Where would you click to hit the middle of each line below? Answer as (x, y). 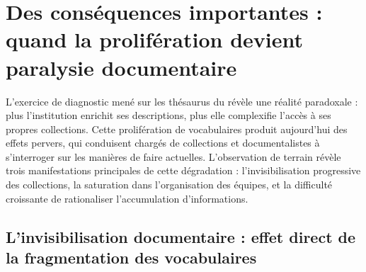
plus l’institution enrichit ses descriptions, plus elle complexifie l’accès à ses (168, 115)
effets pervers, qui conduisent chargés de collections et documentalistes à (163, 143)
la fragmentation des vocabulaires (131, 257)
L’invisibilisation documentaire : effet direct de (181, 236)
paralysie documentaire (121, 67)
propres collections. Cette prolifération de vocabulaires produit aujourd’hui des (177, 129)
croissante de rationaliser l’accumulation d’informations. (127, 198)
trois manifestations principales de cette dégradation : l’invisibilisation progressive (183, 170)
